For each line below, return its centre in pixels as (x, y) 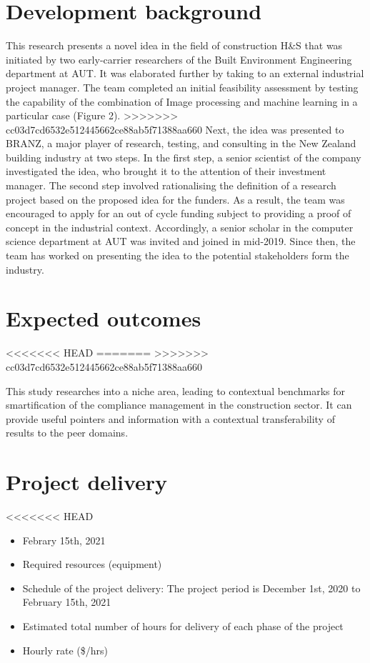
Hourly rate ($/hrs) (65, 650)
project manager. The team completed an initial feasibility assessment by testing (182, 87)
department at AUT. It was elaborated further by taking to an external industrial (185, 73)
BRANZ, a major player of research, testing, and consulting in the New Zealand (181, 143)
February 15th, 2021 (67, 602)
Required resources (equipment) (92, 564)
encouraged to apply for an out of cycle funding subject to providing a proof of (179, 213)
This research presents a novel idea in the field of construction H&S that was (174, 45)
